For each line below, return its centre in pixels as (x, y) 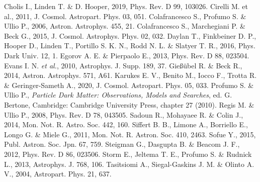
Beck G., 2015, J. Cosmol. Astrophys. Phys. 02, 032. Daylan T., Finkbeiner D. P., (130, 35)
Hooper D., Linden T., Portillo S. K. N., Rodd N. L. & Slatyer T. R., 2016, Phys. (130, 46)
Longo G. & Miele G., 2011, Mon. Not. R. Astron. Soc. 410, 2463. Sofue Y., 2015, (130, 134)
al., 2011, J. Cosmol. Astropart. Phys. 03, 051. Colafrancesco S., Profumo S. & (125, 16)
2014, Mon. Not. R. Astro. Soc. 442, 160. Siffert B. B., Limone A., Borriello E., (126, 124)
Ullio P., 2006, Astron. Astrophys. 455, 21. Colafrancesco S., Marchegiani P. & (125, 26)
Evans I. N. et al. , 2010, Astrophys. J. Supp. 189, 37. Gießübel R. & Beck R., (123, 65)
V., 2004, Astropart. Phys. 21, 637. (58, 174)
